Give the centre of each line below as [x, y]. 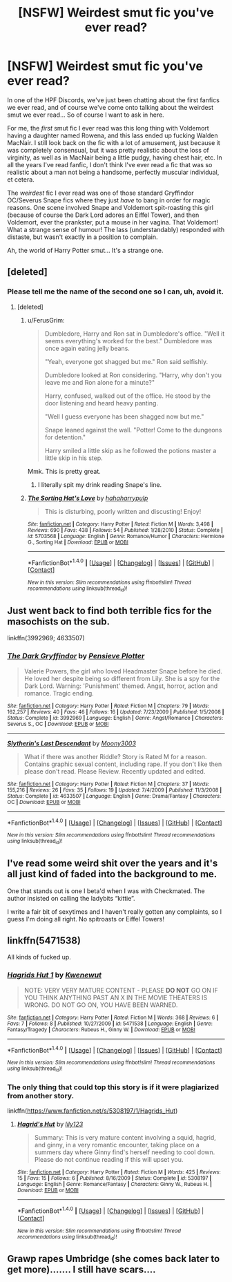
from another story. [41, 1096]
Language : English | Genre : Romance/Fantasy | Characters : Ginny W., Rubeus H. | [115, 1184]
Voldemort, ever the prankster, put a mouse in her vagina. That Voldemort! [113, 222]
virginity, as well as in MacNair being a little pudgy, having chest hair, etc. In [115, 157]
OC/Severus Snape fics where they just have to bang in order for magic [109, 200]
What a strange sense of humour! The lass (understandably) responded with [116, 229]
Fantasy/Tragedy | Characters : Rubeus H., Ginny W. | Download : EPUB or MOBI [101, 1030]
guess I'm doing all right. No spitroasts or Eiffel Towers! [86, 919]
